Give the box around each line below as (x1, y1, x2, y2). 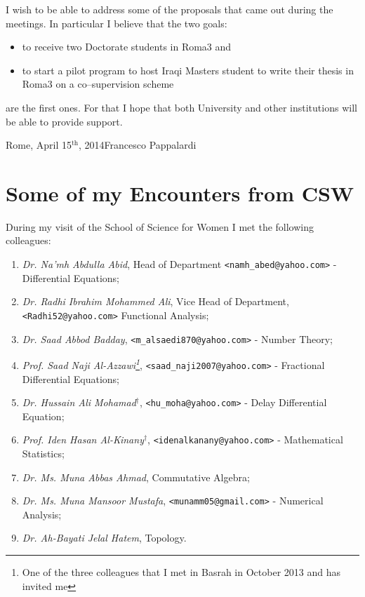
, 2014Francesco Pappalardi (79, 137, 197, 152)
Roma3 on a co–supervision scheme (22, 76, 174, 91)
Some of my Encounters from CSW (6, 178, 354, 207)
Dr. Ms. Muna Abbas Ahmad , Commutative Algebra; (22, 469, 250, 484)
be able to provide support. (6, 114, 123, 128)
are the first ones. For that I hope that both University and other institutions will (6, 100, 357, 114)
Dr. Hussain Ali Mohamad (22, 395, 136, 410)
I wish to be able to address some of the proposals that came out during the (6, 2, 333, 16)
